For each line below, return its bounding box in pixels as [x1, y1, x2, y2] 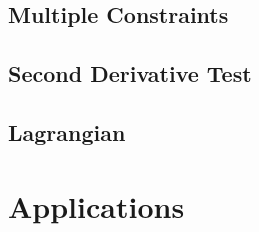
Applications [8, 185, 185, 226]
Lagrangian [8, 116, 126, 147]
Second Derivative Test [8, 58, 252, 89]
